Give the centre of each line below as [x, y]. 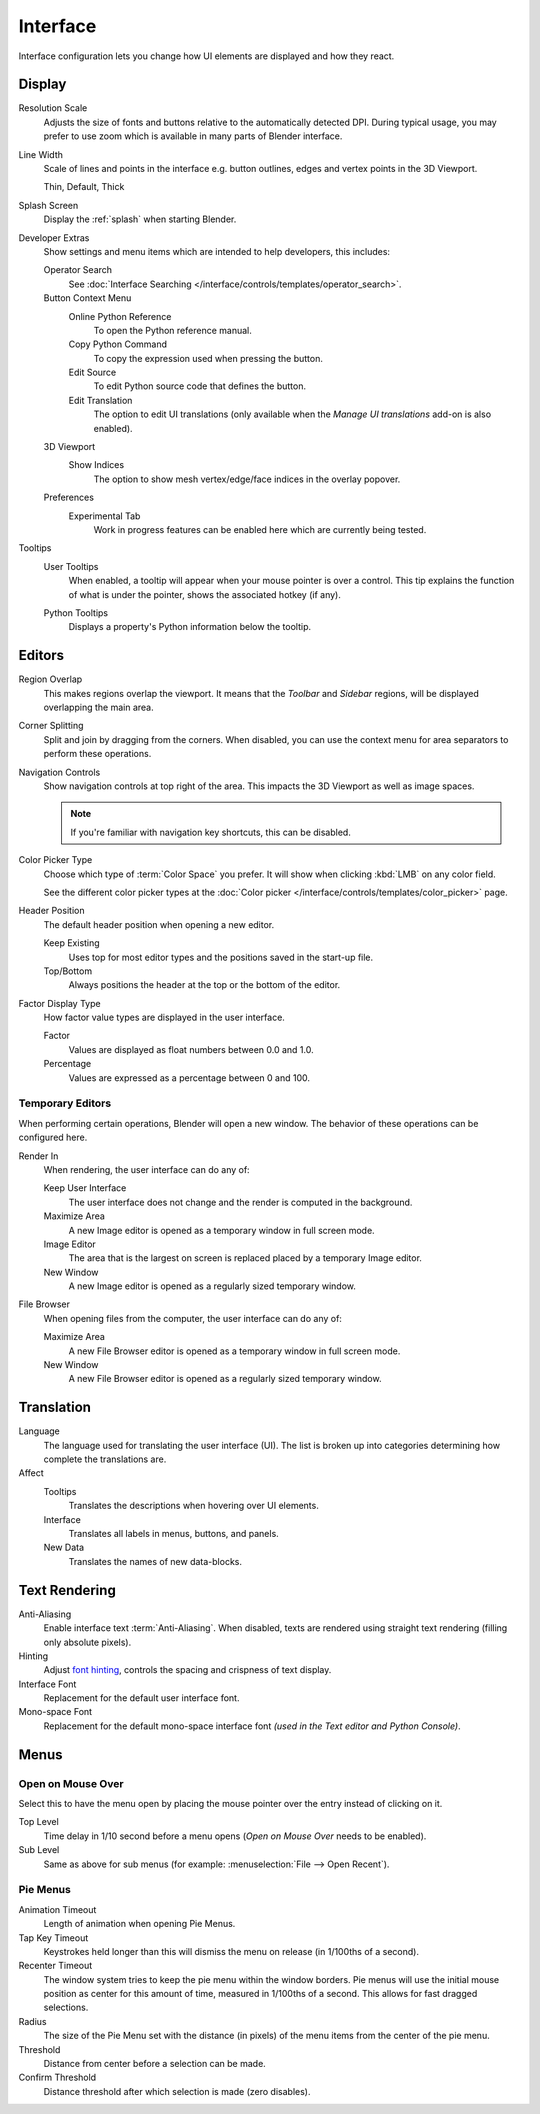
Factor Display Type [59, 1003]
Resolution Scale [53, 108]
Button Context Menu [87, 298]
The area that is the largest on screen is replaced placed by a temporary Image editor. [245, 1258]
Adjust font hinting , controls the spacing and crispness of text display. [187, 1670]
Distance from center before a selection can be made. [155, 2064]
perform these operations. [97, 754]
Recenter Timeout [55, 1966]
